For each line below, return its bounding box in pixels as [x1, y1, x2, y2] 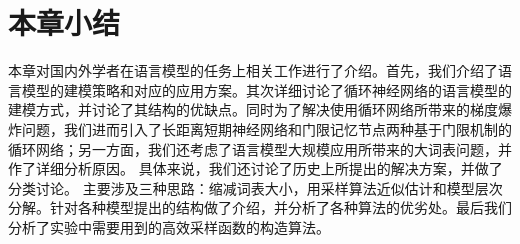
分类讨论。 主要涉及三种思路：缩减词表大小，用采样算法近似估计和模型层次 [8, 177, 503, 198]
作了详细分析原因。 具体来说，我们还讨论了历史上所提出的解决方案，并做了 [8, 158, 503, 179]
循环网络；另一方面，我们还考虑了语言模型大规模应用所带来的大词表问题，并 [8, 138, 512, 159]
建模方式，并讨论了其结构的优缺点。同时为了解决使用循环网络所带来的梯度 [8, 99, 498, 120]
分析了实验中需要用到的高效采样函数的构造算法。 [8, 216, 330, 237]
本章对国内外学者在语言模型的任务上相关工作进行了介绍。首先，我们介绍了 [8, 60, 498, 81]
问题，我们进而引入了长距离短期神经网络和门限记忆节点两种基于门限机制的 [21, 118, 512, 139]
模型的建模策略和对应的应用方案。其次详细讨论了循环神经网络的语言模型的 [21, 79, 512, 100]
